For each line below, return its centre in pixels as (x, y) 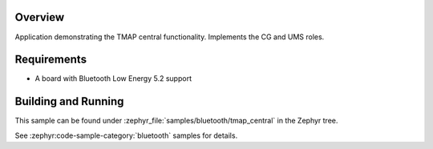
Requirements (51, 60)
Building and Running (69, 101)
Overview (40, 17)
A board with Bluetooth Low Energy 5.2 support (113, 79)
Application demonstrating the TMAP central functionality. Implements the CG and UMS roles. (170, 37)
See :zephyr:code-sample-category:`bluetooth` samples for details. (126, 135)
